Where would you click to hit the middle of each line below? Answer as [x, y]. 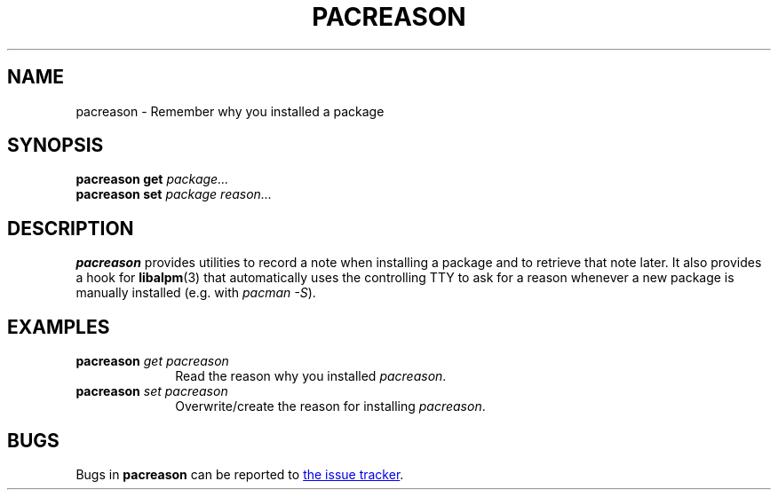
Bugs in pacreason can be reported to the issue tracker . [240, 474]
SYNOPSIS [56, 146]
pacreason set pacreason [152, 391]
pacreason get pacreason [152, 361]
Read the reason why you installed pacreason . [311, 376]
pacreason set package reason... [174, 194]
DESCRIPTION [71, 228]
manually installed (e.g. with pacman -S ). [196, 293]
